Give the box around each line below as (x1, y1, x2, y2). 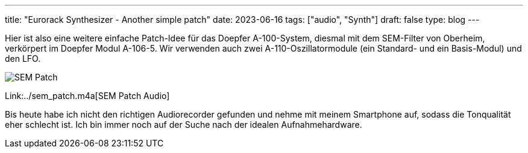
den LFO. (5, 53, 41, 64)
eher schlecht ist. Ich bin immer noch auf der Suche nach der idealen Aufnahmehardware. (5, 119, 362, 130)
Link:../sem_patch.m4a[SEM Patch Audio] (5, 91, 170, 101)
